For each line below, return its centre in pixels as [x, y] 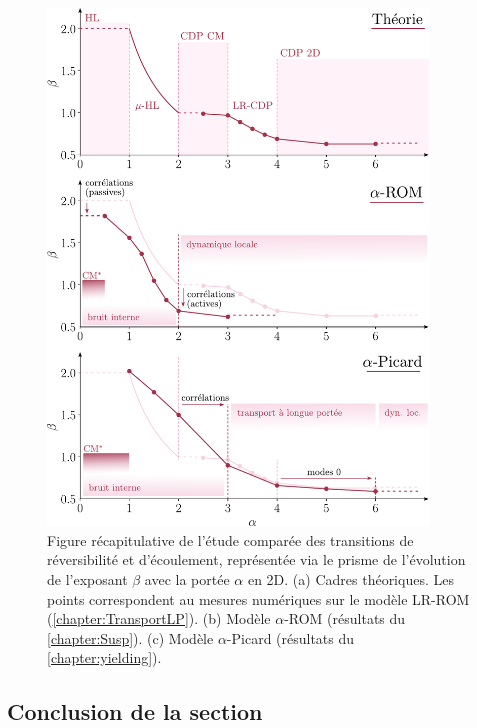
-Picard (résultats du [290, 637]
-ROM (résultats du [345, 618]
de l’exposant [87, 579]
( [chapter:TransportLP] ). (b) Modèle [159, 618]
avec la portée [187, 579]
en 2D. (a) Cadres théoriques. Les [350, 579]
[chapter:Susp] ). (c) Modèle [130, 637]
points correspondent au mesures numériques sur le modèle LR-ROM [258, 598]
